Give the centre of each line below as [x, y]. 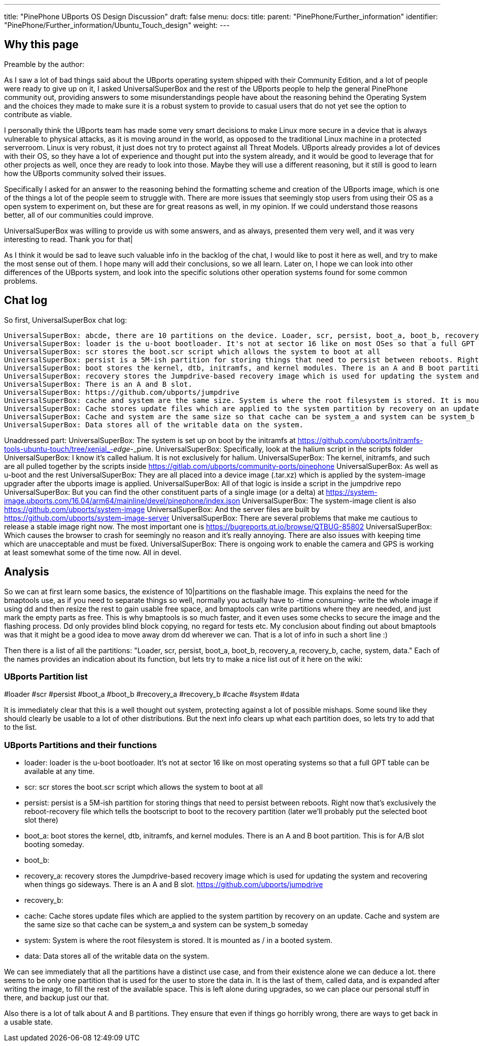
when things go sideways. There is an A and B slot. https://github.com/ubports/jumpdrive [174, 885]
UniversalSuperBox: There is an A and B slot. [98, 384]
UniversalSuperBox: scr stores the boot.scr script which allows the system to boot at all [192, 351]
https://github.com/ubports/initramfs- [360, 440]
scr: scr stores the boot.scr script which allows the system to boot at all [144, 787]
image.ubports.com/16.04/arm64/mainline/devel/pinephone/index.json [122, 500]
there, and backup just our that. [57, 998]
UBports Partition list [46, 676]
